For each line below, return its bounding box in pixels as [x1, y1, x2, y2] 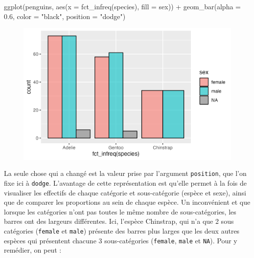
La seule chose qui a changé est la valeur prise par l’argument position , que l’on [4, 168, 247, 178]
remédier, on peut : [4, 245, 62, 255]
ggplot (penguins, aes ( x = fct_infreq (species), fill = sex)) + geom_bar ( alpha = [4, 1, 241, 11]
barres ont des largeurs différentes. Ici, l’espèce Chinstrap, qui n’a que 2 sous [4, 216, 234, 226]
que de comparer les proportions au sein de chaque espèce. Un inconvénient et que [4, 197, 251, 207]
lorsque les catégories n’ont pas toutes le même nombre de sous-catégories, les [4, 206, 236, 216]
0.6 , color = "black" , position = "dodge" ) [4, 11, 126, 21]
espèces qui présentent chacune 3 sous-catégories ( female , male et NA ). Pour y [4, 235, 237, 245]
